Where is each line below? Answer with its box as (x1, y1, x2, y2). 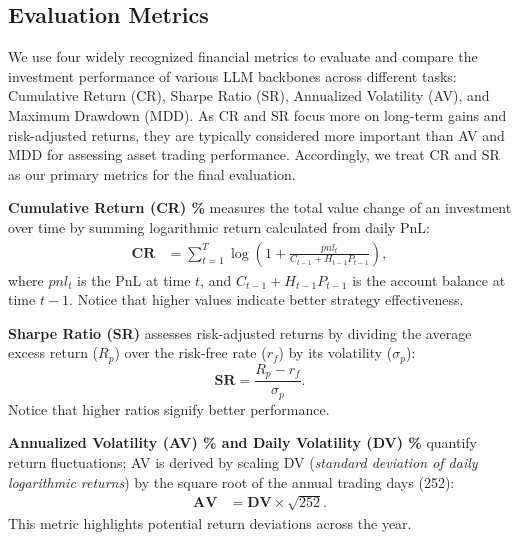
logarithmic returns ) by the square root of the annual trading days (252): (8, 471, 455, 492)
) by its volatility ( (278, 342, 393, 363)
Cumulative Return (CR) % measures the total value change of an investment (8, 197, 512, 218)
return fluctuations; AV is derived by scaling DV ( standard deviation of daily (8, 451, 478, 472)
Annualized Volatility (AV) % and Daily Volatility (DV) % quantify (8, 432, 477, 453)
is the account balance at (352, 269, 506, 290)
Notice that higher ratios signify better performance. (8, 398, 330, 419)
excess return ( (8, 342, 99, 363)
